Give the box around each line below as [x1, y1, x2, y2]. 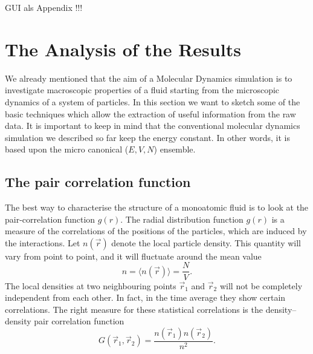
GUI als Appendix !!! [5, 1, 83, 13]
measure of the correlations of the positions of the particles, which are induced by [5, 225, 307, 237]
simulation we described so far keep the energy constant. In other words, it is [5, 131, 290, 143]
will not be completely [219, 279, 303, 292]
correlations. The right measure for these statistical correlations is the [5, 303, 263, 315]
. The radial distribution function [120, 212, 244, 225]
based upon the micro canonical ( [5, 143, 129, 156]
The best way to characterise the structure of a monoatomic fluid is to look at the [5, 201, 309, 214]
